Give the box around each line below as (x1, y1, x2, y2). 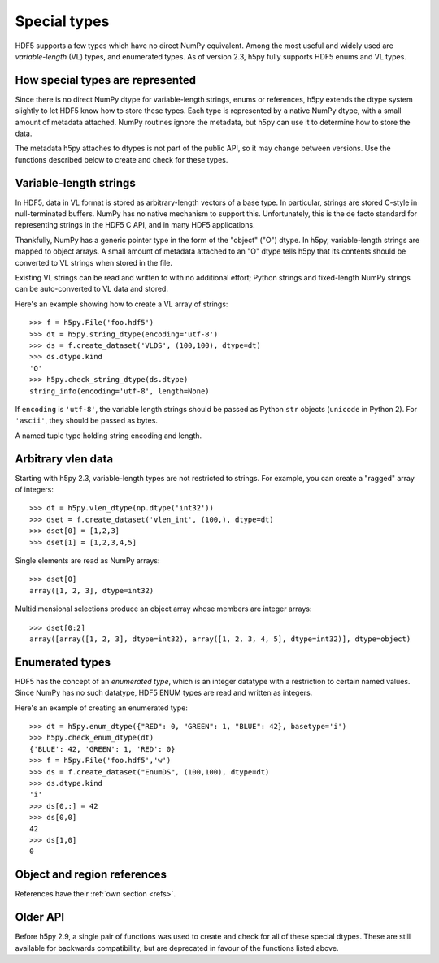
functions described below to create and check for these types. (15, 154, 228, 164)
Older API (15, 910, 65, 924)
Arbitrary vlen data (15, 452, 114, 466)
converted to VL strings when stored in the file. (15, 258, 172, 267)
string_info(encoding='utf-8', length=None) (29, 386, 211, 396)
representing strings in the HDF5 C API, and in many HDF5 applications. (15, 220, 255, 230)
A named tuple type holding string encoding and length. (15, 431, 202, 440)
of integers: (15, 484, 54, 495)
